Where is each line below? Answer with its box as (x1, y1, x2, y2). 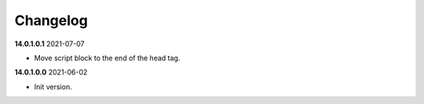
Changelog (14, 12, 88, 29)
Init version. (34, 82, 72, 91)
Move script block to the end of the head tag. (34, 53, 181, 63)
